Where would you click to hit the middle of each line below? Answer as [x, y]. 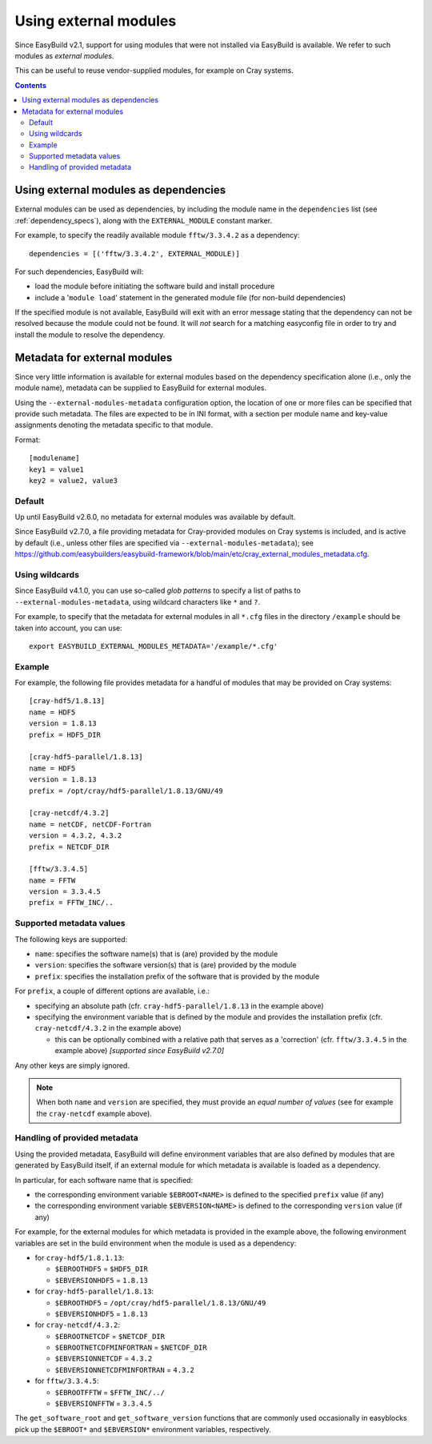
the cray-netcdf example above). [94, 1113]
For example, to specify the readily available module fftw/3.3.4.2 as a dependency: [157, 235]
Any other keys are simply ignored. [72, 1065]
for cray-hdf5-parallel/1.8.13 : [94, 1291]
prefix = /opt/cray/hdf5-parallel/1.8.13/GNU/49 [126, 790]
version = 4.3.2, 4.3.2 [76, 836]
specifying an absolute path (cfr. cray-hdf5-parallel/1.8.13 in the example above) [179, 1006]
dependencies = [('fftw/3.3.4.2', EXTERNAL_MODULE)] [134, 253]
